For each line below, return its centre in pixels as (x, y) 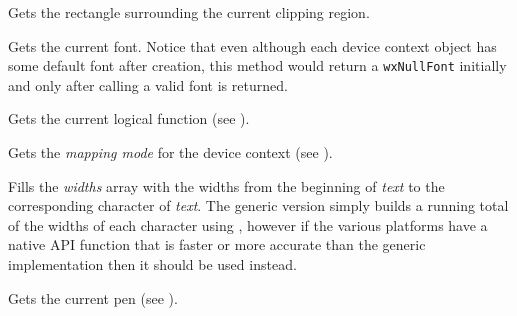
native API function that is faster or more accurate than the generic (217, 244)
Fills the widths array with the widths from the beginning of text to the (226, 185)
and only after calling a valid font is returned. (148, 84)
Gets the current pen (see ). (93, 297)
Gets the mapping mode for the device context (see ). (170, 152)
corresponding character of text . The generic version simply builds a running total (258, 205)
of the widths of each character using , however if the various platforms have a (248, 224)
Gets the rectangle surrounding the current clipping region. (189, 12)
